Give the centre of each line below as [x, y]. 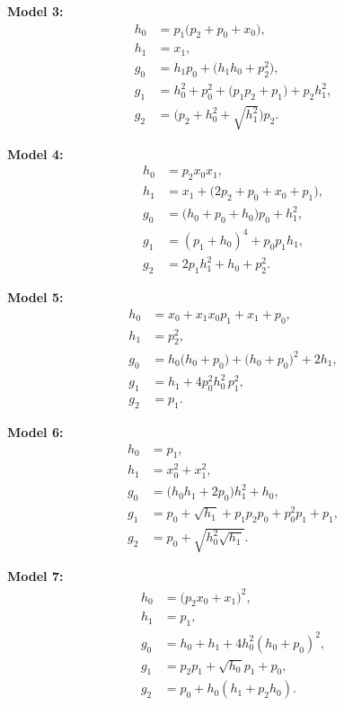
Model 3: [35, 11]
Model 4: [35, 153]
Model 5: [35, 297]
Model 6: [35, 431]
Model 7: [35, 576]
